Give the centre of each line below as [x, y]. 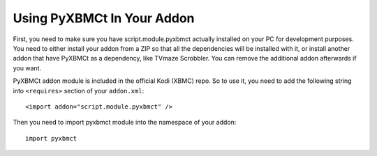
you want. [27, 68]
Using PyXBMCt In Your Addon [104, 18]
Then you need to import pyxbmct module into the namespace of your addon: [125, 123]
